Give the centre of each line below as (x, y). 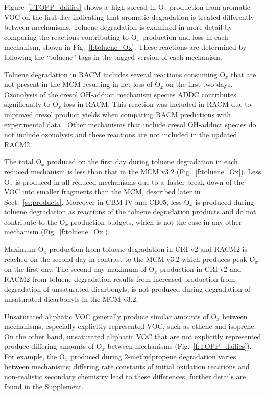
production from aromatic (210, 7)
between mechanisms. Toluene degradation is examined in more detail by (118, 27)
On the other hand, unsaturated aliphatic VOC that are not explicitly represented (133, 336)
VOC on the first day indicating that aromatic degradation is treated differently (129, 17)
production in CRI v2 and (201, 269)
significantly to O (31, 104)
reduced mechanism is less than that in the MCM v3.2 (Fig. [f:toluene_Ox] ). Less (133, 171)
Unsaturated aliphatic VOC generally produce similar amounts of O (111, 316)
